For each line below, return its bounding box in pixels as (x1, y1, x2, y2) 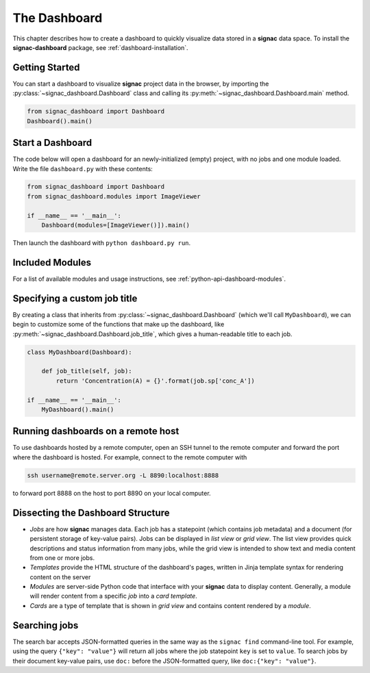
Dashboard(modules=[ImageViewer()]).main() (41, 221, 190, 229)
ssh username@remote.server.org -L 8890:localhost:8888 (27, 471, 219, 479)
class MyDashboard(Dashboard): (27, 348, 133, 356)
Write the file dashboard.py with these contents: (12, 164, 153, 173)
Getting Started (12, 62, 80, 73)
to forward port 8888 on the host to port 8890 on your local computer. (12, 489, 212, 497)
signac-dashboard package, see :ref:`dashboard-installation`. (12, 43, 188, 51)
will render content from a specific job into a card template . (29, 592, 198, 600)
